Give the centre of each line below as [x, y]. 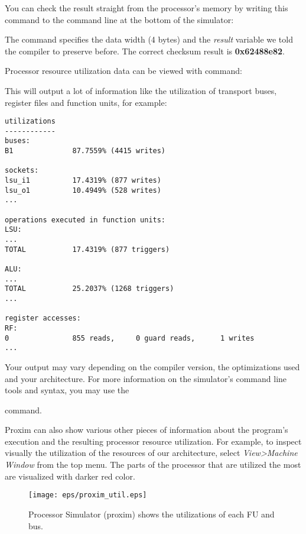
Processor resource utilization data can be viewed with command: [123, 71]
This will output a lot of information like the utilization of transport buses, [141, 90]
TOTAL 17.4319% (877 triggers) [87, 249]
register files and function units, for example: [86, 102]
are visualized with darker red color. [70, 476]
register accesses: [43, 318]
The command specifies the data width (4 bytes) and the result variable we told [149, 39]
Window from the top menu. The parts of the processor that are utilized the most [153, 465]
